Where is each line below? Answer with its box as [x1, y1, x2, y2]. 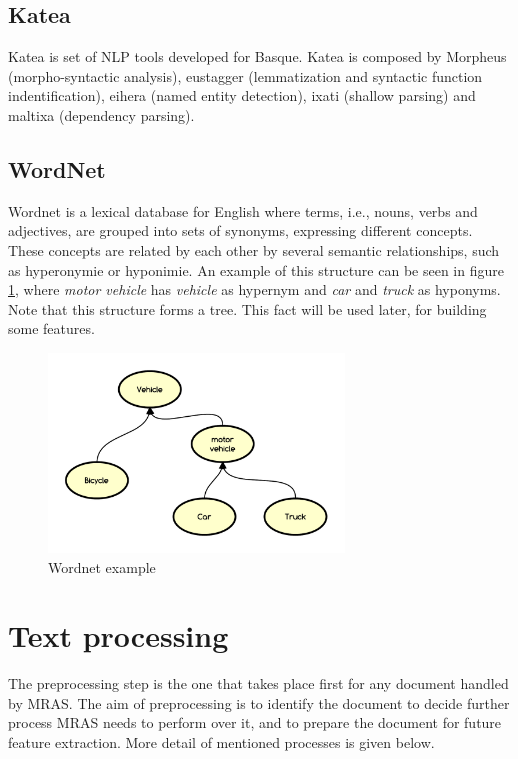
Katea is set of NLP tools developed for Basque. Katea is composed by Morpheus [8, 46, 507, 67]
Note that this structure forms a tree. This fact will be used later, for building [8, 298, 487, 319]
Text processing [8, 615, 229, 656]
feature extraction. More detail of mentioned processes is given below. [8, 732, 435, 753]
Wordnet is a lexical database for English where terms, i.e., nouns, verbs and [8, 200, 478, 221]
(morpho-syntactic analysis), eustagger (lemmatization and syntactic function [8, 65, 483, 86]
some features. [8, 318, 95, 339]
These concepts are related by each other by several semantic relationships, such [8, 239, 500, 260]
